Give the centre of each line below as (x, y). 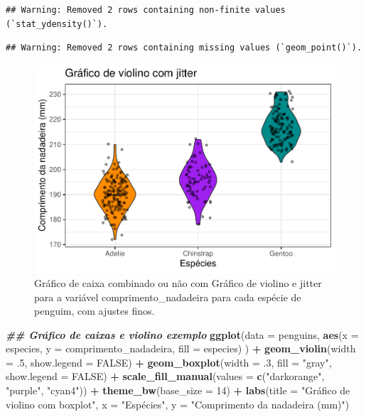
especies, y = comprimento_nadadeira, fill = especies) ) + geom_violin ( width (181, 348)
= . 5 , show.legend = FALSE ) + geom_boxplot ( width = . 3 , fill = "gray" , (169, 362)
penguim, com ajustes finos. (95, 311)
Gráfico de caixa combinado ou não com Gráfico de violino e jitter (178, 282)
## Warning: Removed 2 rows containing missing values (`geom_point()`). (184, 48)
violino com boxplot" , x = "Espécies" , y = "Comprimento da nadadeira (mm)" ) (178, 404)
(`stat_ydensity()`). (57, 24)
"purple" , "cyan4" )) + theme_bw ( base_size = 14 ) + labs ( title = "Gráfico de (178, 390)
